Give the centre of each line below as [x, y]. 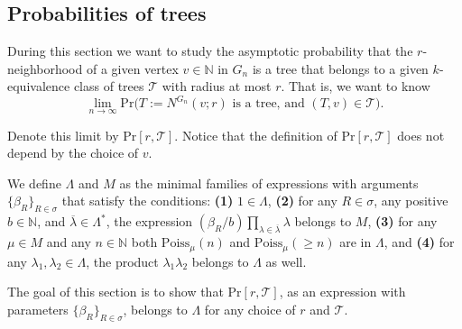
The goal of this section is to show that [115, 292]
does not [421, 135]
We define [34, 183]
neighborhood [45, 68]
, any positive [411, 201]
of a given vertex [132, 68]
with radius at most [217, 86]
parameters [38, 309]
